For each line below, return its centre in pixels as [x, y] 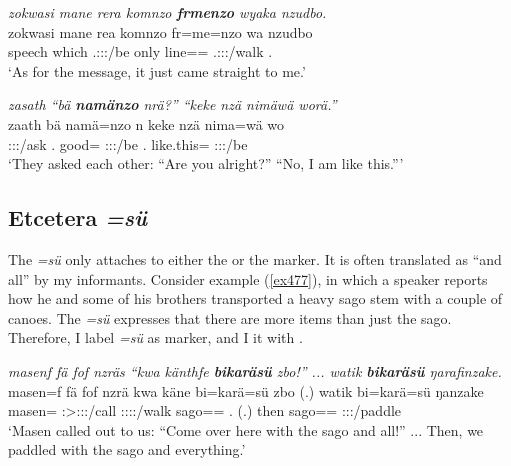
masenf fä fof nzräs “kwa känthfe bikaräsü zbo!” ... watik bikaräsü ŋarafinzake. [255, 370]
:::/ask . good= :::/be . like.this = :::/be [128, 143]
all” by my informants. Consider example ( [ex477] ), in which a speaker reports [248, 278]
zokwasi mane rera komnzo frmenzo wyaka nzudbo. [167, 12]
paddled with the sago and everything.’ [127, 449]
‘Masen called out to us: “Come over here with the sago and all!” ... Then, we [246, 429]
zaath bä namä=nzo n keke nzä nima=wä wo [146, 123]
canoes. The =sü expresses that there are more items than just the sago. [230, 317]
